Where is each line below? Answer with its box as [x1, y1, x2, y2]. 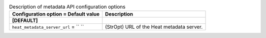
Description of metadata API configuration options [9, 3, 126, 10]
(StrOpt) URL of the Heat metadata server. [105, 23, 203, 30]
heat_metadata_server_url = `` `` [12, 23, 84, 30]
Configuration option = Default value [12, 11, 100, 18]
